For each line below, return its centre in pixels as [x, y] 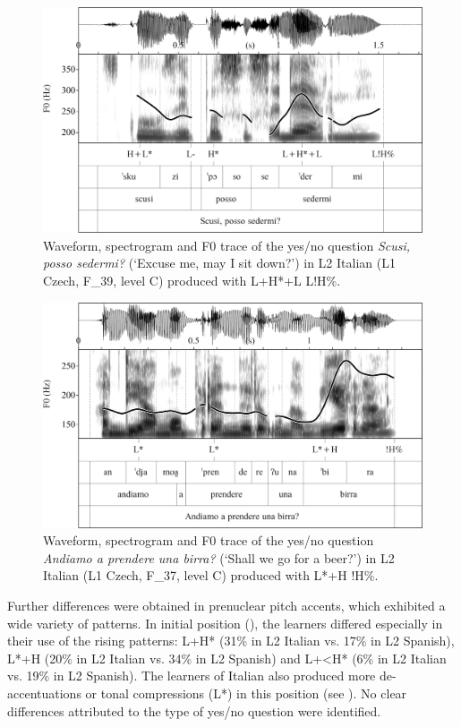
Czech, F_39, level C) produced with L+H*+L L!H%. [192, 280]
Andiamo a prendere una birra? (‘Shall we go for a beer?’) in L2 [219, 557]
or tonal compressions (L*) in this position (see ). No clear [246, 693]
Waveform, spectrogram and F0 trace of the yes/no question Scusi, [227, 245]
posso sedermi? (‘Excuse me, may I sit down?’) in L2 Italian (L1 [219, 263]
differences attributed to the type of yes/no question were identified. [194, 710]
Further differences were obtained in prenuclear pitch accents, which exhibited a [226, 606]
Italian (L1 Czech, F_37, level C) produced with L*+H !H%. [211, 575]
